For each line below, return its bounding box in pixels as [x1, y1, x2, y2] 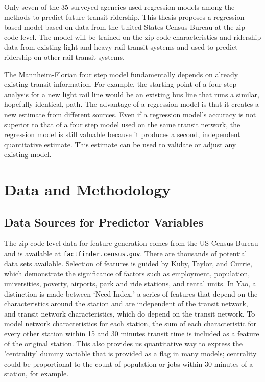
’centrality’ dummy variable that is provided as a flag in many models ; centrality [4, 348, 257, 359]
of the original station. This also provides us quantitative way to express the [4, 338, 243, 349]
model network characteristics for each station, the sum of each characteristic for [4, 318, 257, 329]
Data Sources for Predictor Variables [4, 214, 204, 230]
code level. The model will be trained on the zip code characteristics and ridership [4, 31, 261, 42]
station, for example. [4, 368, 69, 379]
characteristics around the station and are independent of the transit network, [4, 298, 248, 309]
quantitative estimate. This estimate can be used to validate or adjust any [4, 139, 236, 149]
